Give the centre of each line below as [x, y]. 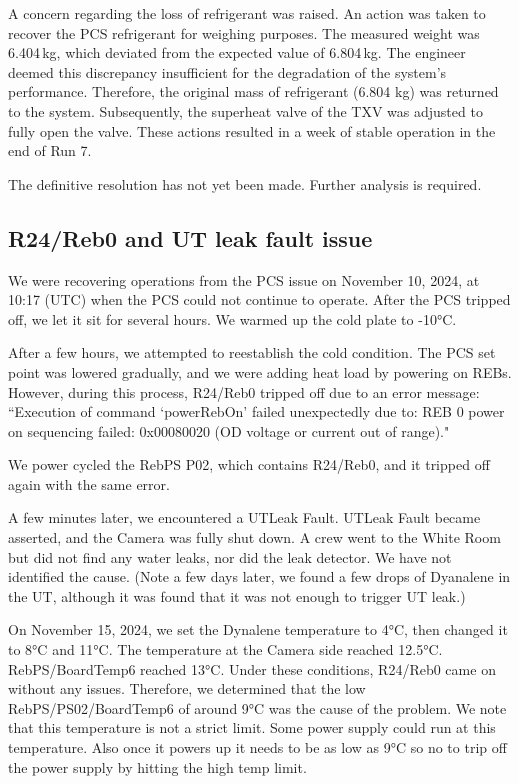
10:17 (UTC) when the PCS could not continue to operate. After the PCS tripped [259, 299]
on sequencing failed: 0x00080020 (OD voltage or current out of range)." [229, 430]
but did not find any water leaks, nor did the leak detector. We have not [230, 556]
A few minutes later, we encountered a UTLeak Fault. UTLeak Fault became [244, 517]
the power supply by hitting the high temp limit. [157, 766]
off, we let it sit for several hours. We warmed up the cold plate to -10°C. [232, 318]
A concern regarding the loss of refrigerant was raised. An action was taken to [247, 13]
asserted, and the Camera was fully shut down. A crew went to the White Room [254, 537]
